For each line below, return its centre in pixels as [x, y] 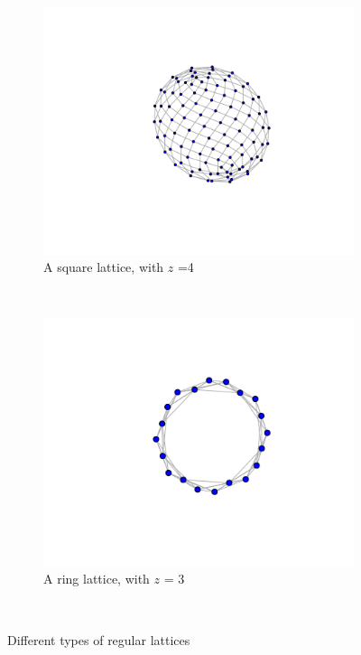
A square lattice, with [104, 267]
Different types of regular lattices [99, 639]
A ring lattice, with [97, 579]
